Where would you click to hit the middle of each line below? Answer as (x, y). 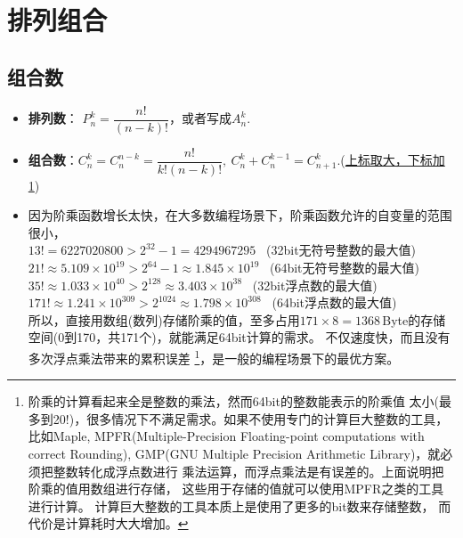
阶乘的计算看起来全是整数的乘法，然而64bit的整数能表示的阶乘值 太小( (234, 401)
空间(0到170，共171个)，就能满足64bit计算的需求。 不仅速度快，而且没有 (239, 337)
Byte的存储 (414, 319)
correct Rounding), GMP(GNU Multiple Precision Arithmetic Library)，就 (234, 454)
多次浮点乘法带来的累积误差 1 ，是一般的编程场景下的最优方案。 (214, 357)
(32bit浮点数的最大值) (315, 285)
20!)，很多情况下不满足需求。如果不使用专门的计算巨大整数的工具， (251, 418)
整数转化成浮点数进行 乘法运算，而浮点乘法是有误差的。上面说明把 (248, 471)
